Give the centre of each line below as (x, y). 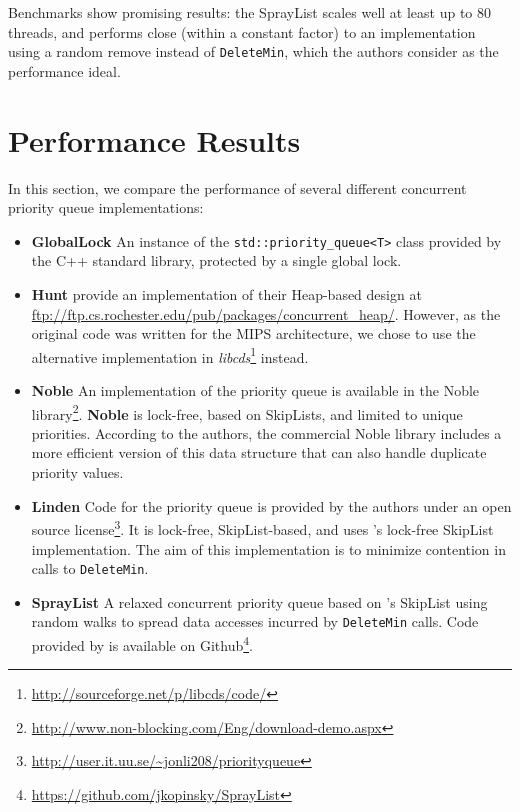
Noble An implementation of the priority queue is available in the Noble (255, 390)
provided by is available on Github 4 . (142, 643)
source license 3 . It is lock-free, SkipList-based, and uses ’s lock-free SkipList (262, 527)
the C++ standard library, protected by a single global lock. (216, 260)
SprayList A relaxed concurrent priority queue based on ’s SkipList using (259, 601)
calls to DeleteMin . (90, 568)
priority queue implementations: (106, 207)
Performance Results (154, 139)
